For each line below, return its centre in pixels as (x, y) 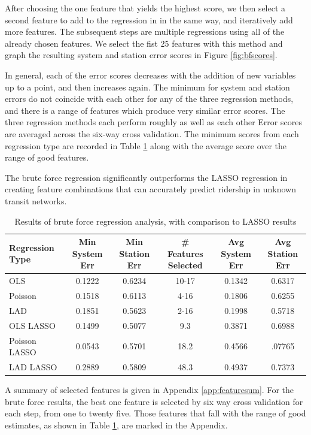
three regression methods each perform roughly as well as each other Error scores (153, 122)
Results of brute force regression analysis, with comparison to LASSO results (155, 221)
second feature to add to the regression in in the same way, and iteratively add (149, 19)
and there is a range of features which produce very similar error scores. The (145, 110)
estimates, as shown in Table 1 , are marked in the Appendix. (116, 425)
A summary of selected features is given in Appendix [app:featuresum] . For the (149, 390)
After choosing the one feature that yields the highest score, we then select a (145, 8)
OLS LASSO (32, 325)
